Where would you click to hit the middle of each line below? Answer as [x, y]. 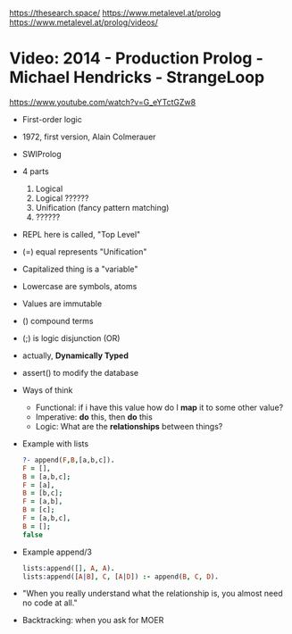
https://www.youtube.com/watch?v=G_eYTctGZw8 [103, 102]
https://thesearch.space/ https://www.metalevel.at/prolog [115, 13]
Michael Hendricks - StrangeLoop [137, 77]
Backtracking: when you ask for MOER [93, 621]
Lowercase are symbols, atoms [79, 286]
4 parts [35, 171]
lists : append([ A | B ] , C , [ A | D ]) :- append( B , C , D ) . [120, 576]
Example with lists [55, 443]
